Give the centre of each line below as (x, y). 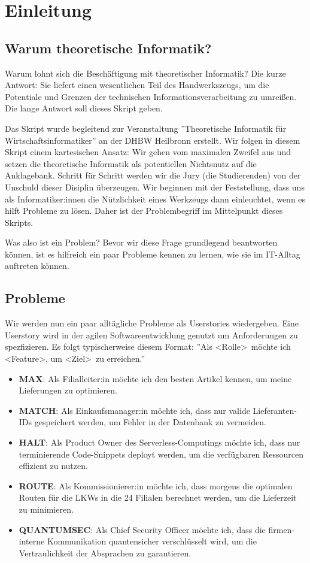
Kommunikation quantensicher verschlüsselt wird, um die (152, 541)
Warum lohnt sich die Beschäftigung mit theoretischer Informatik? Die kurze (145, 73)
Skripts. (19, 222)
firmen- (282, 529)
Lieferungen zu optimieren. (68, 390)
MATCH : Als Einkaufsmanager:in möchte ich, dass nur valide (134, 410)
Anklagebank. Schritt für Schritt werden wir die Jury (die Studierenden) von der (153, 175)
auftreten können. (37, 266)
